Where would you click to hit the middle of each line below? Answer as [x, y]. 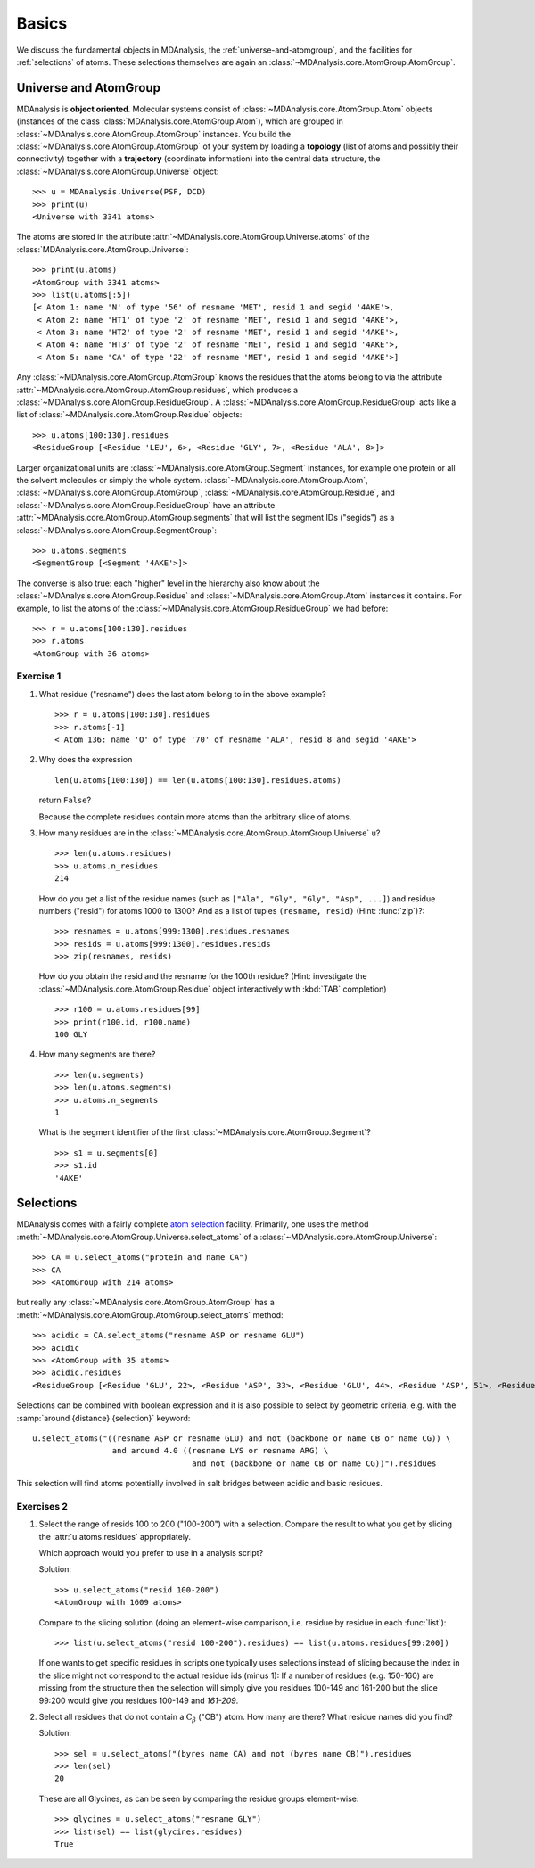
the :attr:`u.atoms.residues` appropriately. [115, 1536]
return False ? [65, 800]
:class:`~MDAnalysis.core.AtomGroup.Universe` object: [118, 171]
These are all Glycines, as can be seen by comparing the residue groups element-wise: [199, 1798]
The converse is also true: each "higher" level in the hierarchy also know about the [168, 583]
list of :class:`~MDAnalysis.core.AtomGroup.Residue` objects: [129, 415]
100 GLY [71, 1035]
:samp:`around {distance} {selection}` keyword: [103, 1418]
